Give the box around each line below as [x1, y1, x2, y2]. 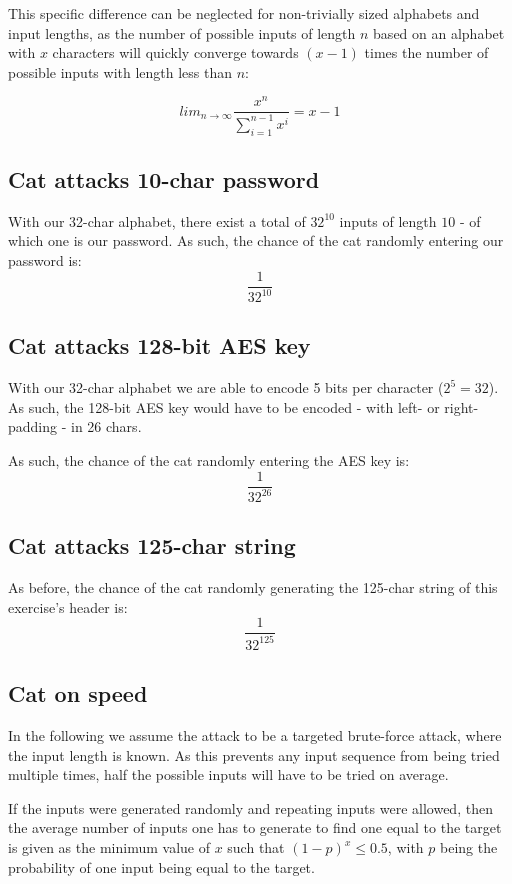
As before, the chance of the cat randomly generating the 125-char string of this [8, 577, 498, 598]
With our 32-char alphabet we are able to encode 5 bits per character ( [8, 377, 444, 398]
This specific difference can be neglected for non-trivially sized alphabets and [8, 3, 480, 23]
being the [439, 837, 498, 857]
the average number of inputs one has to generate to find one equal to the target [8, 817, 502, 838]
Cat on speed [8, 678, 148, 709]
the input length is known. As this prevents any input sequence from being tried [8, 744, 500, 765]
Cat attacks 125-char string [8, 530, 296, 561]
